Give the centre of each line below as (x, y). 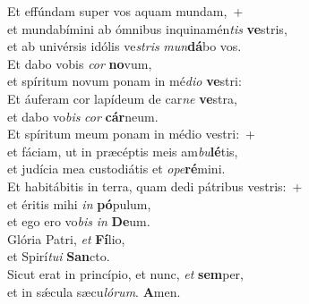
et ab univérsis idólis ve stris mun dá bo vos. (124, 46)
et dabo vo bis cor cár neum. (83, 116)
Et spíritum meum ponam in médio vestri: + (131, 134)
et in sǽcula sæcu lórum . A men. (94, 291)
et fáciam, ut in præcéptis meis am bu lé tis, (123, 151)
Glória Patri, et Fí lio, (66, 238)
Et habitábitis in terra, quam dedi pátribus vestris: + (155, 186)
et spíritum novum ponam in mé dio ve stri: (124, 81)
